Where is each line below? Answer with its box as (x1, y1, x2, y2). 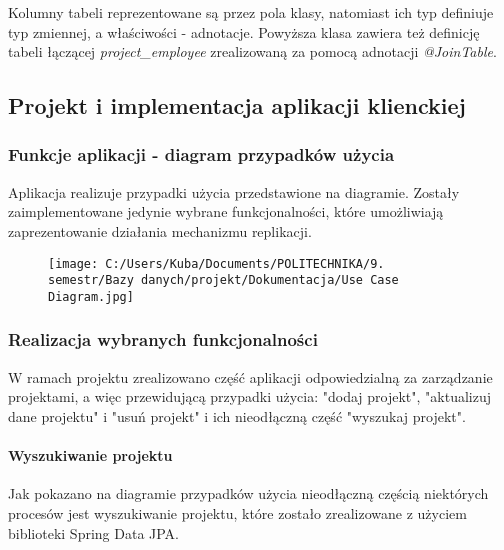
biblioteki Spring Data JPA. (8, 522, 180, 543)
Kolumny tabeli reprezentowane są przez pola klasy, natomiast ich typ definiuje (8, 2, 494, 22)
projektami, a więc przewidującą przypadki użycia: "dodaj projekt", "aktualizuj (8, 386, 491, 407)
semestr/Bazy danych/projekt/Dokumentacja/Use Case (48, 273, 399, 288)
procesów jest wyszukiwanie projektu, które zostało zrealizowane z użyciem (8, 502, 467, 523)
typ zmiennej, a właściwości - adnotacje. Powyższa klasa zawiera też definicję (8, 21, 480, 42)
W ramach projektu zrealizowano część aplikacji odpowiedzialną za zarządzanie (8, 366, 493, 387)
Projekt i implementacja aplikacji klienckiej (8, 90, 466, 121)
